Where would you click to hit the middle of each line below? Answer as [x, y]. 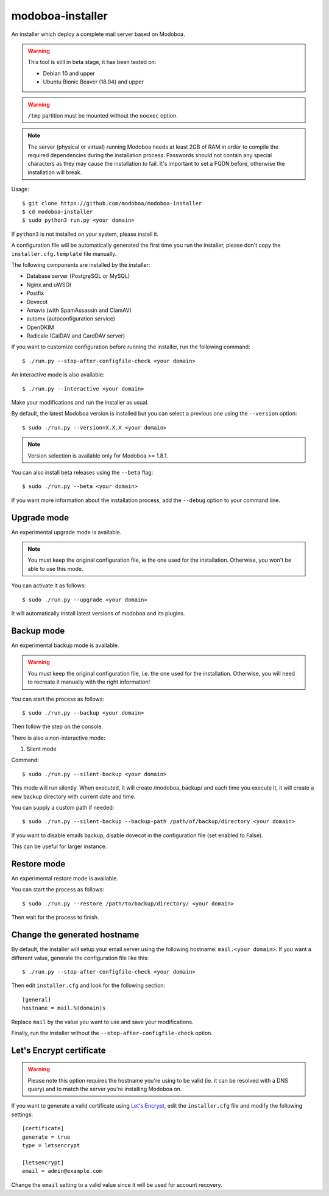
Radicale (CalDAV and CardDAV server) [76, 336]
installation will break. [55, 172]
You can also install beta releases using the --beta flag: [82, 472]
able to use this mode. [55, 568]
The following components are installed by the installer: [81, 264]
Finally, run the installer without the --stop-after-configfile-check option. [112, 1033]
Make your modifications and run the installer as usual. [80, 403]
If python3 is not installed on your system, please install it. [85, 234]
